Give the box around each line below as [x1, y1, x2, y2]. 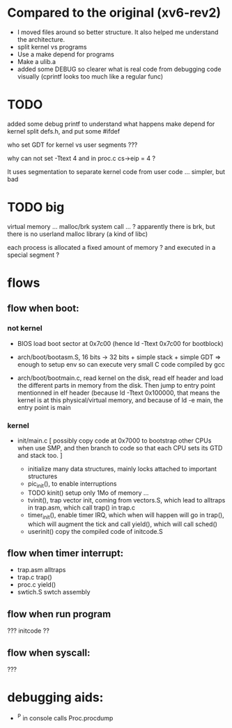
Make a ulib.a [17, 57, 56, 65]
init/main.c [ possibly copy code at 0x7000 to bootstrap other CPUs [17, 436, 212, 445]
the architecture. [17, 35, 65, 43]
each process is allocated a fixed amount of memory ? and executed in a [7, 243, 216, 251]
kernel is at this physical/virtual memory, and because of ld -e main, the [17, 395, 224, 404]
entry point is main [17, 403, 71, 411]
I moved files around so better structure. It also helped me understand [17, 28, 219, 36]
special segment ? [7, 251, 60, 259]
